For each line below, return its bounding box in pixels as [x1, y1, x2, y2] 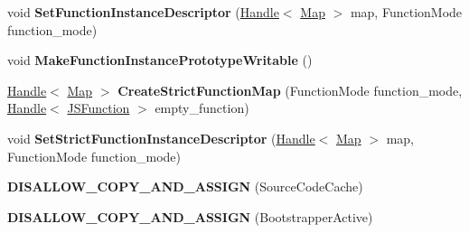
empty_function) [155, 98, 249, 117]
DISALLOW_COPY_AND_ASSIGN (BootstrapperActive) [7, 207, 373, 226]
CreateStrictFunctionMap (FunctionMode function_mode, [117, 80, 463, 99]
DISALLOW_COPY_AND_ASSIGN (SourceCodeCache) [7, 177, 363, 196]
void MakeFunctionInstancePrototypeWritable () [7, 51, 313, 70]
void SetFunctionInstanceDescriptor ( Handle [7, 3, 279, 21]
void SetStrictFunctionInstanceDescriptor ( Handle [7, 128, 315, 147]
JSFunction [67, 98, 130, 117]
